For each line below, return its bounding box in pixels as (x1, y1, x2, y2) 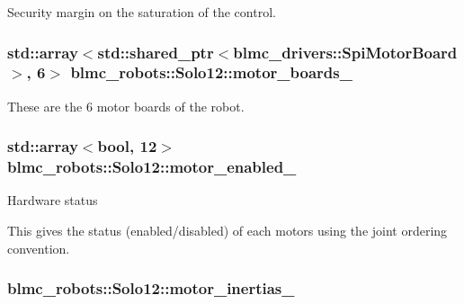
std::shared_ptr (97, 40, 214, 63)
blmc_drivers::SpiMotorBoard (233, 40, 458, 63)
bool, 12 (97, 135, 157, 157)
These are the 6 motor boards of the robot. (7, 96, 245, 115)
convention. (7, 238, 70, 257)
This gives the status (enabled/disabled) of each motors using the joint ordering (7, 221, 448, 240)
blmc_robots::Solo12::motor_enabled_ (7, 156, 297, 178)
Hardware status (7, 191, 98, 210)
